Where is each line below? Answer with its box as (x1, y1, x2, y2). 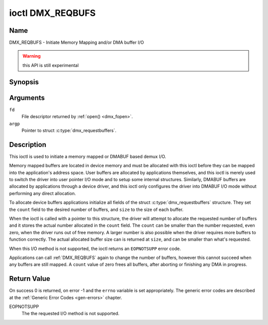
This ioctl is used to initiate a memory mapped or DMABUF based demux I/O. (9, 153, 166, 159)
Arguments (9, 93, 45, 102)
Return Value (9, 274, 51, 283)
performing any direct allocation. (9, 190, 76, 196)
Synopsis (9, 77, 39, 86)
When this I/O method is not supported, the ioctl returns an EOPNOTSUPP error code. (9, 246, 181, 252)
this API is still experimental (22, 62, 79, 68)
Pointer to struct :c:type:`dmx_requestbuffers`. (21, 127, 117, 133)
